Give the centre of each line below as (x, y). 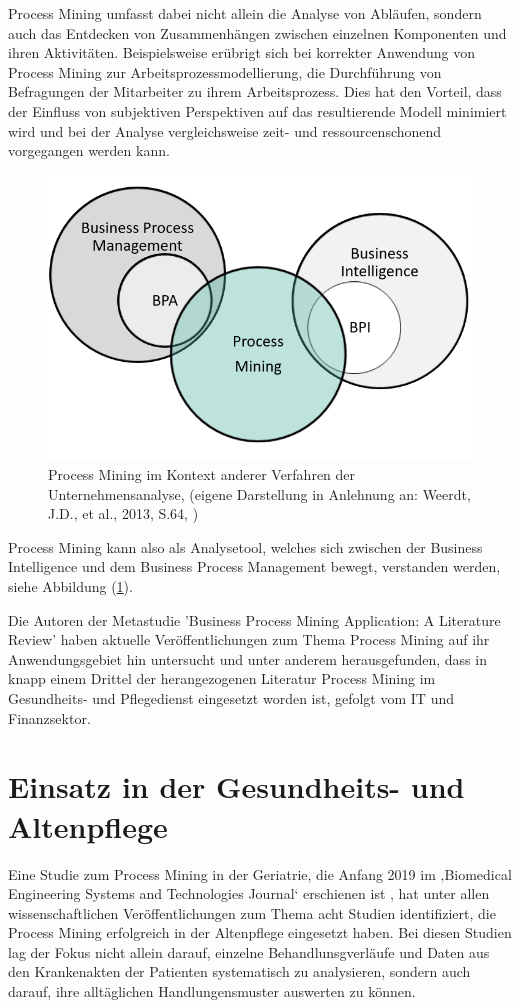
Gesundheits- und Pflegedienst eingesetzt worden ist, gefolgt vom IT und (231, 698)
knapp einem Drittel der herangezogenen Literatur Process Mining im (222, 678)
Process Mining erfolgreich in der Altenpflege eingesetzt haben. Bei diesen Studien (260, 932)
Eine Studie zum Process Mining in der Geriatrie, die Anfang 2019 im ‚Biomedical (260, 873)
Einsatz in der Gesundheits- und (236, 786)
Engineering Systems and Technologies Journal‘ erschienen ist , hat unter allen (249, 893)
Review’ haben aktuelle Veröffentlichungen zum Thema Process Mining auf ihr (249, 639)
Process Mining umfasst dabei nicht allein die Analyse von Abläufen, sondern (245, 13)
